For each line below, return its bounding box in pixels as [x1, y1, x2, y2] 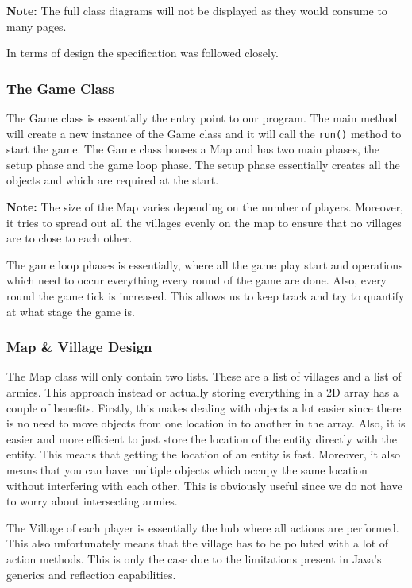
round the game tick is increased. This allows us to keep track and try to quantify [6, 288, 405, 304]
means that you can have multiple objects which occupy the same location [6, 461, 368, 478]
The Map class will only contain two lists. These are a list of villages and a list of [6, 368, 402, 385]
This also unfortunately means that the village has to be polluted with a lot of [6, 535, 389, 551]
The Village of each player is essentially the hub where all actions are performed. [6, 519, 399, 536]
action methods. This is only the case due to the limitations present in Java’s [6, 550, 382, 567]
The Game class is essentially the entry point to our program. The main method [6, 110, 398, 126]
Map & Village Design [6, 337, 152, 357]
